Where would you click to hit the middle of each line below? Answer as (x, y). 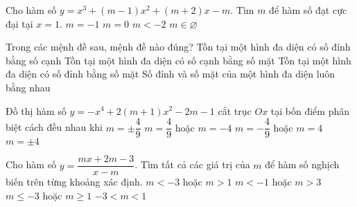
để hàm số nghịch (302, 164)
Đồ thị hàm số (36, 110)
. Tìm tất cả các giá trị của (192, 164)
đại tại (19, 23)
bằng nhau (28, 87)
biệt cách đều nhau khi (54, 127)
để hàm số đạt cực (308, 10)
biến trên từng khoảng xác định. (74, 182)
